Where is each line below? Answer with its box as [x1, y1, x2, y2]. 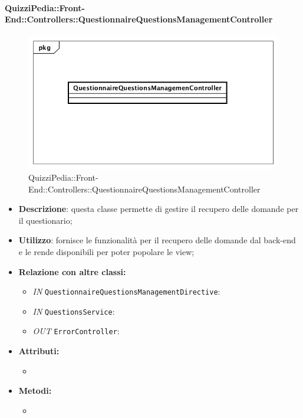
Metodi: [18, 384, 52, 397]
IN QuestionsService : [32, 305, 115, 317]
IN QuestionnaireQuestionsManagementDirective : [32, 285, 220, 298]
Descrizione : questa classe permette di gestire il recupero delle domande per [18, 203, 299, 215]
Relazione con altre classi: [18, 265, 126, 277]
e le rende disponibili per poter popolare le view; [18, 245, 195, 257]
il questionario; [18, 214, 73, 226]
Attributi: [18, 345, 60, 357]
